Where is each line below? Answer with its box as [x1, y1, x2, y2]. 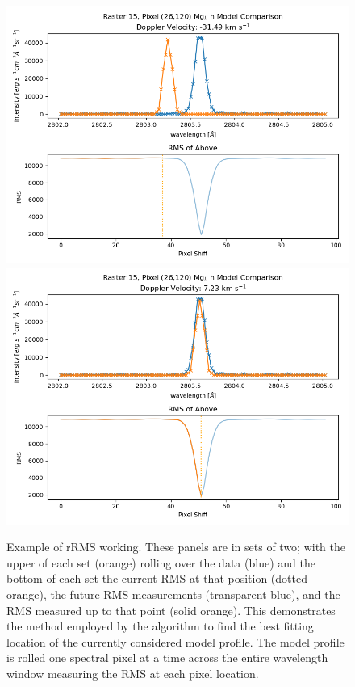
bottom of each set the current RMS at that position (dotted [6, 570, 307, 587]
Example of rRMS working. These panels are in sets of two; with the [6, 538, 346, 555]
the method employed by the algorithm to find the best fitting [6, 617, 314, 634]
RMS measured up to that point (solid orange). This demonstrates [6, 601, 336, 618]
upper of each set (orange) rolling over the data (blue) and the [6, 554, 315, 571]
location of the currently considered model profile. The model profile [6, 633, 345, 650]
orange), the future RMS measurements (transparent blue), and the [6, 585, 340, 602]
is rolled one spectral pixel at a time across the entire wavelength [6, 649, 328, 666]
